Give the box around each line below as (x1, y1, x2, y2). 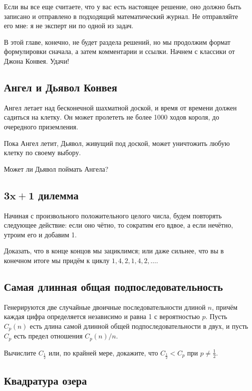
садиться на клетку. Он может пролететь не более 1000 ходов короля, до (4, 112, 219, 122)
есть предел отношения (14, 331, 83, 341)
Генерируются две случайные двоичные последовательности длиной (4, 302, 206, 312)
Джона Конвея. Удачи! (4, 55, 70, 66)
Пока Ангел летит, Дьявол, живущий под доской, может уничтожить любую (4, 138, 230, 148)
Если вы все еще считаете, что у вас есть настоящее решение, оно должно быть (4, 1, 241, 11)
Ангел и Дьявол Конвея (4, 79, 117, 94)
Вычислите (4, 347, 36, 357)
